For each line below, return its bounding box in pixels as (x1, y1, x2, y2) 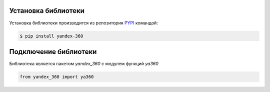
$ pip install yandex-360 (19, 33, 83, 39)
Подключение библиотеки (9, 47, 97, 56)
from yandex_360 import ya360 (19, 74, 94, 80)
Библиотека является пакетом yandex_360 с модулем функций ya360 (9, 61, 158, 67)
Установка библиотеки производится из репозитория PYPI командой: (9, 20, 158, 26)
